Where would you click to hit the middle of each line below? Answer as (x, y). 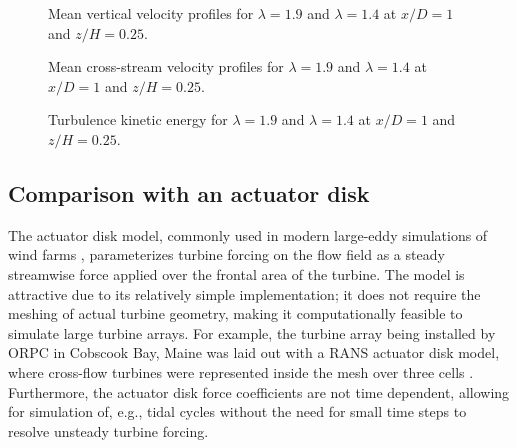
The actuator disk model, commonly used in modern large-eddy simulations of (248, 234)
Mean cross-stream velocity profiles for (166, 66)
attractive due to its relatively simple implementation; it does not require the (244, 293)
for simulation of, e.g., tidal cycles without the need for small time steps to (237, 411)
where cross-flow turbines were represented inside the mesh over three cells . (241, 371)
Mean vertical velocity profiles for (151, 13)
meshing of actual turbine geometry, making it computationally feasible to (235, 313)
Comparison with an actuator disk (189, 192)
